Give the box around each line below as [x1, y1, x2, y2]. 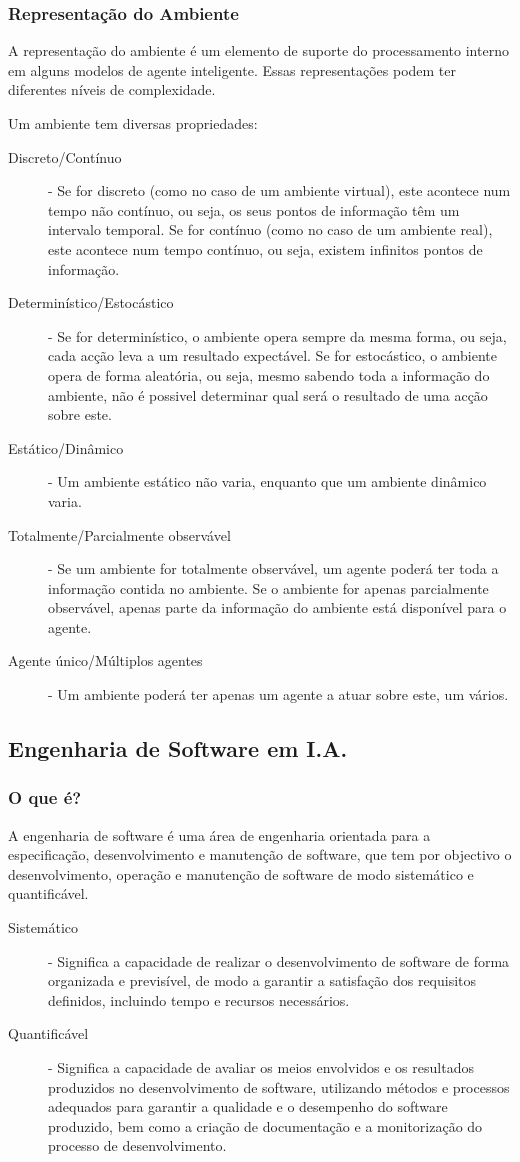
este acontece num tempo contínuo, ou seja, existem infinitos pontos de [48, 238, 483, 259]
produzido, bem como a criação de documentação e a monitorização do [48, 1115, 483, 1136]
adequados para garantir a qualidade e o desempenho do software [48, 1096, 448, 1117]
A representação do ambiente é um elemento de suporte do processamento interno [8, 40, 509, 61]
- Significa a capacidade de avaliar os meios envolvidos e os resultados [48, 1057, 474, 1077]
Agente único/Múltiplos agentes [8, 650, 203, 671]
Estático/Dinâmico [8, 437, 124, 458]
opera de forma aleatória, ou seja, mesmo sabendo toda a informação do [48, 364, 490, 385]
